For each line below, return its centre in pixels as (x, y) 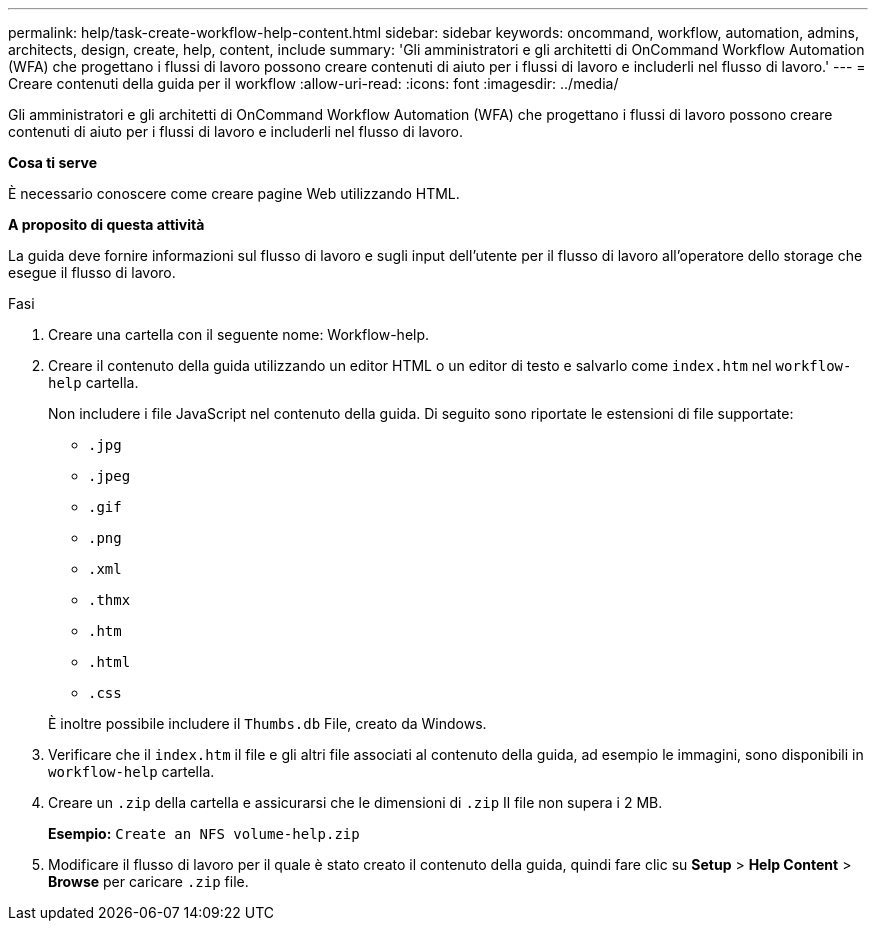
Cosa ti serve (53, 162)
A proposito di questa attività (106, 224)
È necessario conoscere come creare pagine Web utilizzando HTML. (234, 193)
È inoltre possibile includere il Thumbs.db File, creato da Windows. (267, 723)
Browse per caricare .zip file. (148, 881)
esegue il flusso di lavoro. (92, 272)
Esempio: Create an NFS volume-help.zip (204, 833)
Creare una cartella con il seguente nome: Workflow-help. (239, 334)
